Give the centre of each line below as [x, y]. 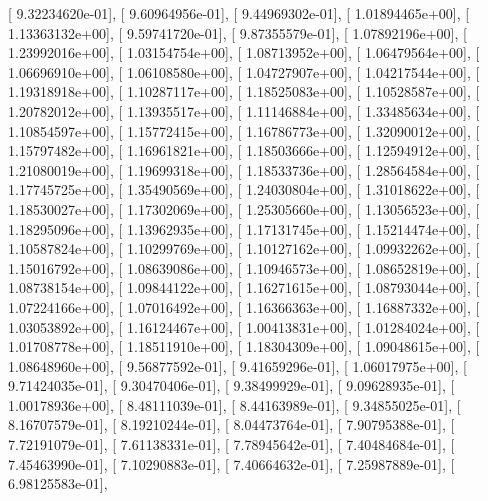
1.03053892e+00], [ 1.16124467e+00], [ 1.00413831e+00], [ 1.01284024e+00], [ [244, 326]
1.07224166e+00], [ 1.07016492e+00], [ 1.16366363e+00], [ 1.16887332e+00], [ [244, 306]
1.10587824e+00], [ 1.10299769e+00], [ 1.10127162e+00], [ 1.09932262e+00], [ [244, 248]
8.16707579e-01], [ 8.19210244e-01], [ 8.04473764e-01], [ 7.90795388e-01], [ [231, 424]
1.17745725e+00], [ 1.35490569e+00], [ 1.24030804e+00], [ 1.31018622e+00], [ [244, 189]
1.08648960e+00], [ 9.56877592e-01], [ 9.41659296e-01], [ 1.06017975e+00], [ [237, 365]
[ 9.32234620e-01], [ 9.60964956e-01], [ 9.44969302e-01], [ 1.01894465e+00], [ [239, 13]
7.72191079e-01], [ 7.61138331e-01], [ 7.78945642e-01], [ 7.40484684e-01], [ [231, 444]
